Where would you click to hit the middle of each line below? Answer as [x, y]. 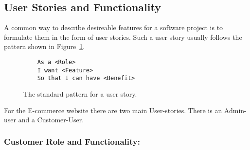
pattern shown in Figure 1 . [45, 46]
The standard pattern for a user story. [80, 93]
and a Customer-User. [51, 120]
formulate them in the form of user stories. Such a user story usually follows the [123, 37]
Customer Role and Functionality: [72, 141]
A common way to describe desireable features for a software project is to [114, 27]
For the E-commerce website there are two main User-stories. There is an [113, 110]
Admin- [235, 110]
